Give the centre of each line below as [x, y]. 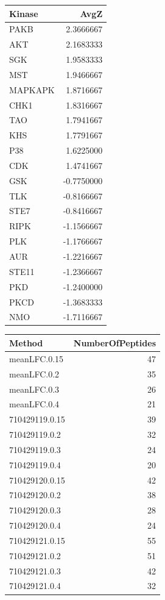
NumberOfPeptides [115, 342]
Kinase [24, 13]
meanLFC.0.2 [34, 373]
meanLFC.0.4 [34, 404]
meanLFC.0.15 [37, 358]
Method [26, 342]
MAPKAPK [32, 89]
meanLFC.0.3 [34, 389]
